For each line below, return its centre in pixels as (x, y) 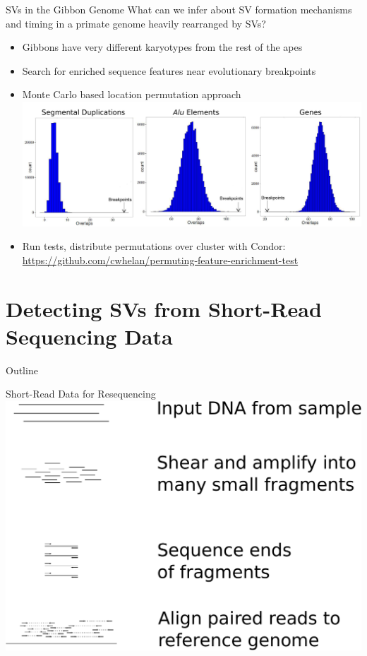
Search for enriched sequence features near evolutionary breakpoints (169, 70)
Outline (22, 370)
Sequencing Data (89, 336)
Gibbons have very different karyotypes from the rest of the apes (162, 47)
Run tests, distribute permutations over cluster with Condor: (154, 246)
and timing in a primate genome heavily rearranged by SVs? (136, 23)
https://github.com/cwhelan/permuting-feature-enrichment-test (160, 260)
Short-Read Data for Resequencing (81, 394)
